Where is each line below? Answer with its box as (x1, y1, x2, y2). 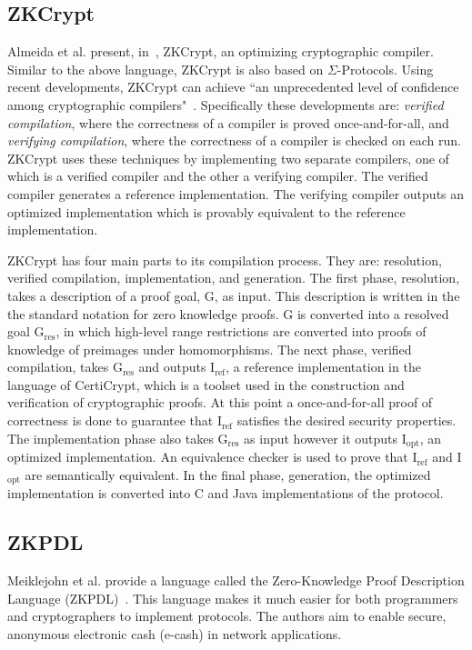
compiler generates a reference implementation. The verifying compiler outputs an (7, 184, 465, 203)
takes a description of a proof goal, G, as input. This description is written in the (7, 285, 460, 305)
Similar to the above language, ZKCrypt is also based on (7, 59, 324, 78)
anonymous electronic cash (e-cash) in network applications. (7, 624, 342, 643)
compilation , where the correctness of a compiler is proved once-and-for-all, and (7, 113, 449, 132)
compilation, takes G (7, 357, 123, 376)
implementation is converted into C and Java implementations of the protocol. (7, 484, 444, 503)
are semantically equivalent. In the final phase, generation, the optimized (25, 465, 431, 484)
